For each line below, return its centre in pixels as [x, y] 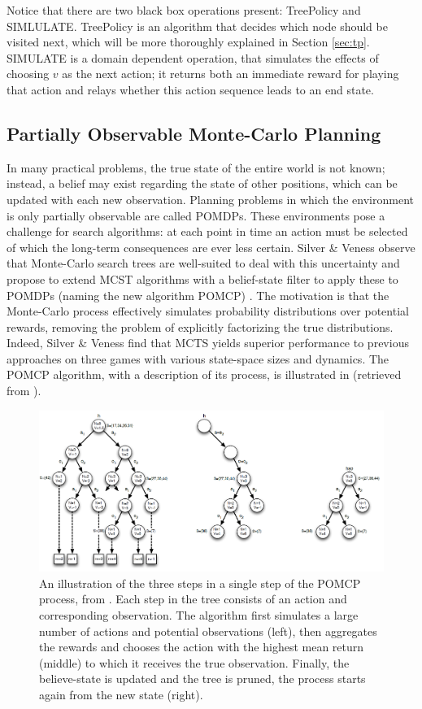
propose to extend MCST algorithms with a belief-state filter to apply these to [202, 278]
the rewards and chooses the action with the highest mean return [202, 647]
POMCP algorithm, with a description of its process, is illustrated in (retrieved [204, 374]
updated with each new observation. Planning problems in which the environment [211, 199]
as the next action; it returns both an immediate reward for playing [231, 74]
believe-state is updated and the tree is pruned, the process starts [202, 679]
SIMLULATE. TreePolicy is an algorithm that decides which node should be [197, 26]
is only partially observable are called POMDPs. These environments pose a [196, 215]
